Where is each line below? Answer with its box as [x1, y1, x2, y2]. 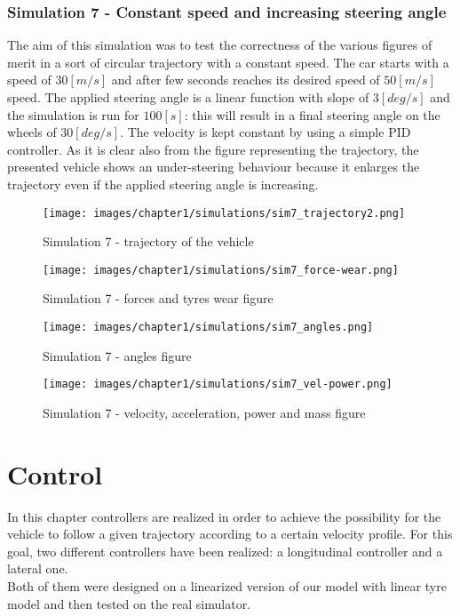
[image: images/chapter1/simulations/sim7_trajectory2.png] [43, 206, 406, 220]
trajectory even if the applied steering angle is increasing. [7, 174, 319, 193]
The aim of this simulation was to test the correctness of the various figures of [7, 36, 432, 54]
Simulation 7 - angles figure [43, 346, 192, 364]
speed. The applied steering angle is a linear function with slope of [7, 88, 369, 106]
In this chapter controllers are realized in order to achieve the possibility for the [7, 507, 441, 525]
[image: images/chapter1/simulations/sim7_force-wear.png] [43, 263, 399, 276]
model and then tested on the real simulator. [7, 594, 251, 612]
